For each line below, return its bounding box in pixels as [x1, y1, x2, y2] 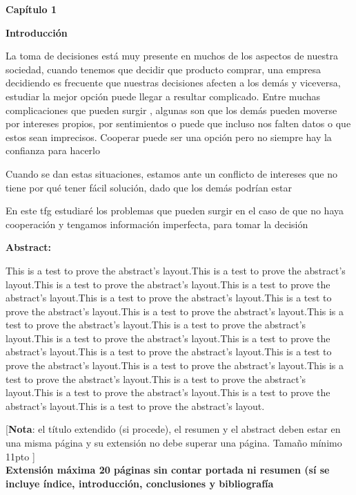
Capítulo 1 [6, 2, 57, 16]
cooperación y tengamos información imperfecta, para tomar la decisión [6, 216, 308, 231]
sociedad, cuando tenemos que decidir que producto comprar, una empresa [6, 62, 321, 76]
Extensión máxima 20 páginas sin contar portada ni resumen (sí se [6, 463, 330, 477]
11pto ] [6, 449, 35, 463]
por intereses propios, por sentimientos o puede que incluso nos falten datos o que [6, 116, 351, 131]
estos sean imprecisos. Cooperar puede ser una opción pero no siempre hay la [6, 129, 332, 144]
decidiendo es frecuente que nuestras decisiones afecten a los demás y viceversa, [6, 75, 341, 90]
